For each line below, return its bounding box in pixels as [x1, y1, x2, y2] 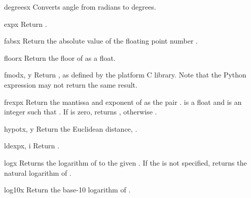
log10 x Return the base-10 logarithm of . [4, 184, 131, 195]
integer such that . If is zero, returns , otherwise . [4, 106, 157, 117]
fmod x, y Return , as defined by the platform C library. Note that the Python [4, 69, 246, 80]
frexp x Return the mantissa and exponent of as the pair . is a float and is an [4, 96, 242, 107]
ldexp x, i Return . [4, 140, 59, 151]
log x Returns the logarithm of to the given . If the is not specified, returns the [4, 157, 247, 168]
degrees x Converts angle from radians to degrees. [4, 2, 156, 12]
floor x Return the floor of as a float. [4, 52, 116, 63]
